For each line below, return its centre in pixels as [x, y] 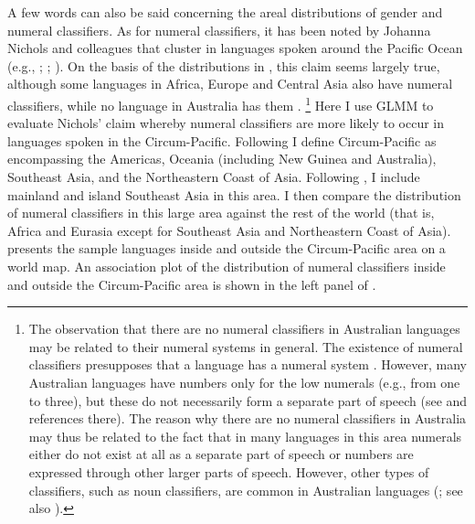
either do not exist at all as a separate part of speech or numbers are [221, 454]
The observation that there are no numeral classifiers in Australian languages [244, 329]
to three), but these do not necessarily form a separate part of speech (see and [248, 400]
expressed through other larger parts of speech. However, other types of [229, 471]
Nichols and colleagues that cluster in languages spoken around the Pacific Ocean [235, 48]
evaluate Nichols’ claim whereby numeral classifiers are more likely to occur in [226, 123]
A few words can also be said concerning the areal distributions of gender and [225, 12]
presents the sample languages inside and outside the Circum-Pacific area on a [227, 248]
